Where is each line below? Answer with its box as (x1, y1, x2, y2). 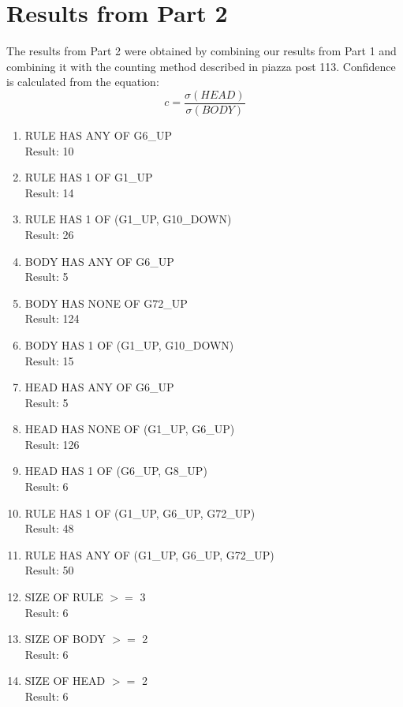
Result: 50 (24, 562, 74, 578)
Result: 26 (24, 226, 74, 242)
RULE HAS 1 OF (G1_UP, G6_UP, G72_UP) (24, 504, 256, 521)
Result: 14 (24, 184, 74, 200)
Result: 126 (24, 436, 80, 452)
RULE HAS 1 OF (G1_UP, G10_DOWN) (24, 211, 232, 227)
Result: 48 (24, 520, 74, 537)
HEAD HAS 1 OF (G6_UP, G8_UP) (24, 462, 207, 479)
